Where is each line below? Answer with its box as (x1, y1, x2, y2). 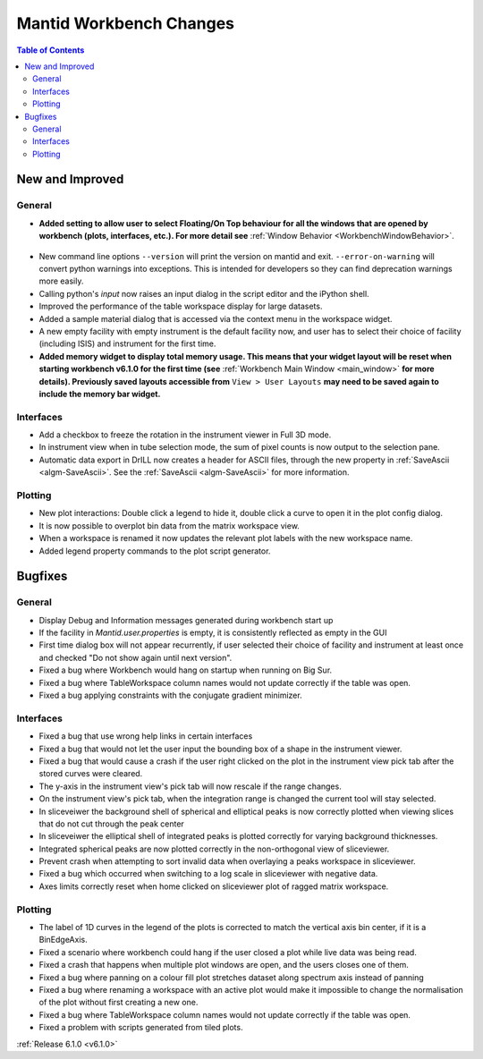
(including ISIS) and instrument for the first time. (38, 338, 216, 349)
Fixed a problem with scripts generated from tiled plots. (38, 1022, 243, 1033)
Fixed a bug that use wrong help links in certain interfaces (38, 731, 253, 741)
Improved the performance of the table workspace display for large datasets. (38, 301, 323, 312)
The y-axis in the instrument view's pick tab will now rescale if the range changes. (38, 781, 342, 792)
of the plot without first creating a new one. (38, 997, 199, 1008)
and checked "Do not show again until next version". (38, 652, 233, 663)
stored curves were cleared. (38, 768, 143, 779)
